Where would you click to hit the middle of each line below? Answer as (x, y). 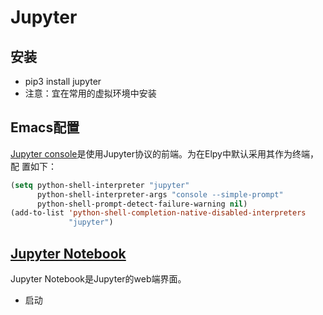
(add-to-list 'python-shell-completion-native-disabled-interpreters (158, 213)
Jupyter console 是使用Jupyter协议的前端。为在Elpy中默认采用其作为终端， (164, 153)
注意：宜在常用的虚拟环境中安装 (90, 93)
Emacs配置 (45, 127)
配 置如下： (33, 166)
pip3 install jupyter (63, 81)
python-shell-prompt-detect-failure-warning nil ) (142, 204)
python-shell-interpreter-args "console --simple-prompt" (160, 194)
